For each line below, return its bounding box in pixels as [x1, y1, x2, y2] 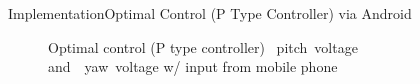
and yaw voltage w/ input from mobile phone [48, 56, 338, 77]
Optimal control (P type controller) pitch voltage [48, 36, 358, 57]
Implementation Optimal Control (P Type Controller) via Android [8, 3, 412, 23]
